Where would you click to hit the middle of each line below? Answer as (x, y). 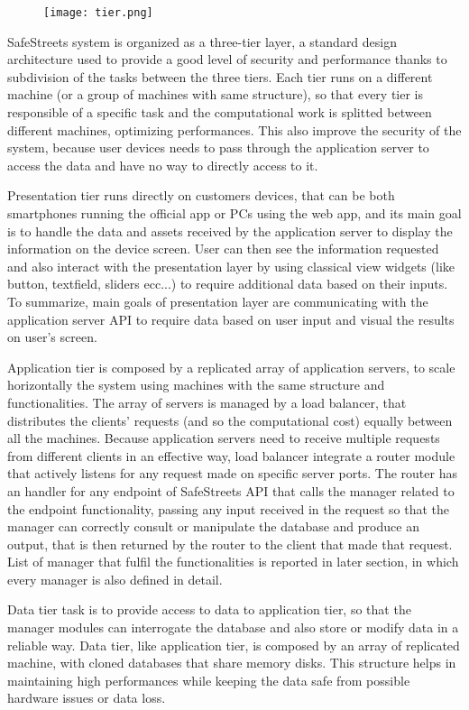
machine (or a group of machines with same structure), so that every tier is (216, 94)
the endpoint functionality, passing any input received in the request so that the (229, 508)
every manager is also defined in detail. (115, 579)
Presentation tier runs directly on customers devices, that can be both (201, 195)
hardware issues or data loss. (87, 698)
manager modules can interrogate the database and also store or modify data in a (233, 627)
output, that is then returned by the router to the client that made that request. (230, 544)
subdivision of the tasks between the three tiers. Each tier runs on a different (220, 76)
